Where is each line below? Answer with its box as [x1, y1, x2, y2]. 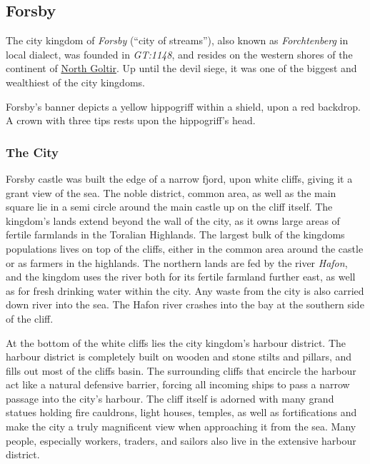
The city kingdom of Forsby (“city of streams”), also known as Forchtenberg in [6, 33, 349, 48]
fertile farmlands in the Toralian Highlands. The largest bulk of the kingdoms [6, 227, 345, 242]
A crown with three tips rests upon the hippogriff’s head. [6, 113, 256, 128]
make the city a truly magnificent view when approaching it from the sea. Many [6, 419, 356, 434]
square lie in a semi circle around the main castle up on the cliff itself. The [6, 199, 333, 214]
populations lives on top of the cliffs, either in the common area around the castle [6, 241, 364, 256]
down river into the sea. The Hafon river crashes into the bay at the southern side [6, 297, 364, 312]
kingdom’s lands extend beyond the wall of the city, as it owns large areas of [6, 213, 340, 228]
